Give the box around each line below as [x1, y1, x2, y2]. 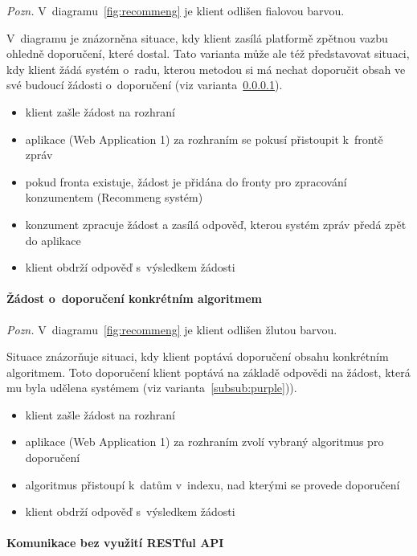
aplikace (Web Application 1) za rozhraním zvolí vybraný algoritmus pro [25, 433, 384, 450]
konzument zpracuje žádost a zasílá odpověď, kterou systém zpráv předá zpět [25, 215, 407, 232]
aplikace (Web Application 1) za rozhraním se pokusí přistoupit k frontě [25, 130, 383, 147]
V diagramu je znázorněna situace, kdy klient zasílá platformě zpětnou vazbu [6, 29, 388, 46]
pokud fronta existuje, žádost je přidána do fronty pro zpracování [25, 173, 347, 190]
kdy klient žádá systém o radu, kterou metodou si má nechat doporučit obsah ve [6, 60, 406, 77]
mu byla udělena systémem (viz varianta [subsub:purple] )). [6, 379, 297, 396]
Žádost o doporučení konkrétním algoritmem [6, 290, 263, 307]
